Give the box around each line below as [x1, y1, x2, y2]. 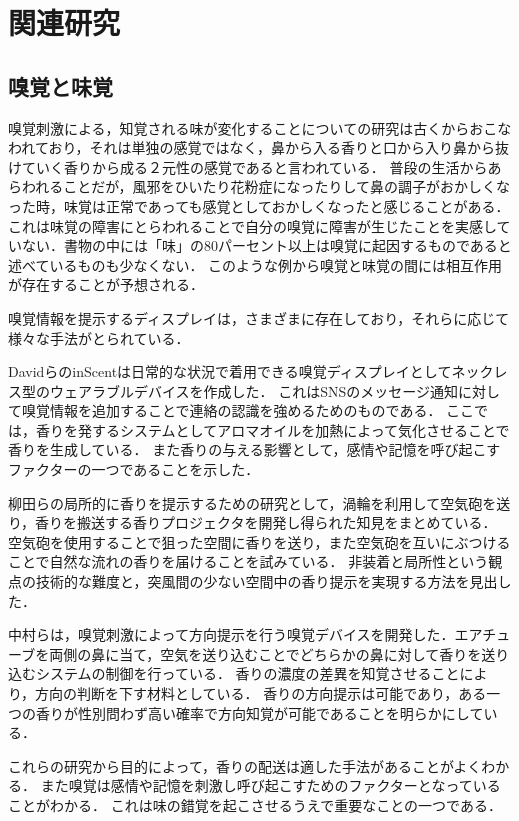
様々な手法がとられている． [8, 327, 190, 348]
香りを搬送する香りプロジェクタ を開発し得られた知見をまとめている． [35, 512, 497, 533]
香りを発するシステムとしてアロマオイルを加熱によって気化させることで [35, 419, 510, 440]
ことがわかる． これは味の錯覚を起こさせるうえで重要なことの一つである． [8, 794, 502, 815]
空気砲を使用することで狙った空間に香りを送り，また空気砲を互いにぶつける [8, 531, 511, 552]
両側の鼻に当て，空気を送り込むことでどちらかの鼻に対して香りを [49, 643, 482, 664]
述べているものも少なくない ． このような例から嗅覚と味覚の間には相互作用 [8, 254, 503, 275]
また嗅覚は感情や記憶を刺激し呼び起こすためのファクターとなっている [40, 775, 501, 796]
